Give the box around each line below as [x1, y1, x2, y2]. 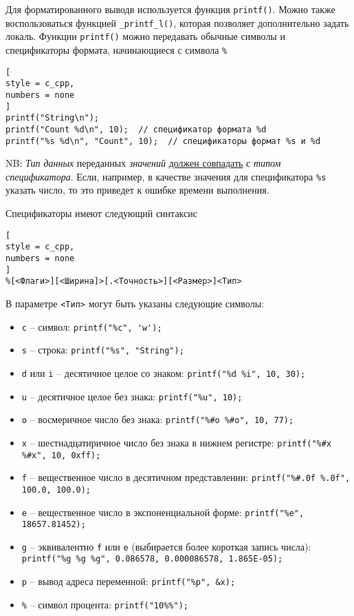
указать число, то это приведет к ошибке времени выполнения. [5, 183, 269, 197]
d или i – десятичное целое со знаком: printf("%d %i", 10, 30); [21, 365, 306, 380]
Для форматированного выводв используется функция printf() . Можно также [5, 2, 335, 16]
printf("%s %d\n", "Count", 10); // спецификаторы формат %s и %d [5, 136, 321, 146]
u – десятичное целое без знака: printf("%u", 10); [21, 389, 243, 403]
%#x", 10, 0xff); [21, 450, 101, 460]
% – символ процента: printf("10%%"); [21, 597, 188, 611]
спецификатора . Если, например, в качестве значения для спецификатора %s [5, 169, 327, 183]
